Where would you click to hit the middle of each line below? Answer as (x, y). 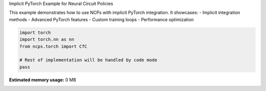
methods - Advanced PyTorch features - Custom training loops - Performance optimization (101, 19)
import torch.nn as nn (47, 40)
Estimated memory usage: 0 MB (43, 80)
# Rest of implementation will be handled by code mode (88, 60)
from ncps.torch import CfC (53, 46)
